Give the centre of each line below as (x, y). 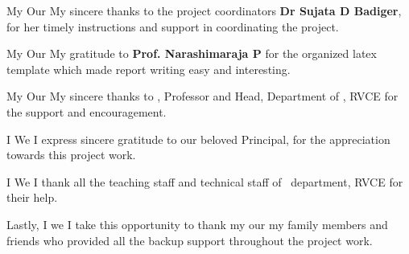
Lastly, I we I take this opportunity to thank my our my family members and (197, 224)
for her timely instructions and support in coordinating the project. (173, 26)
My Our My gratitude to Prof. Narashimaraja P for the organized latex (192, 53)
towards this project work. (71, 155)
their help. (32, 197)
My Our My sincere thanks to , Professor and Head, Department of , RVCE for (202, 96)
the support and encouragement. (87, 111)
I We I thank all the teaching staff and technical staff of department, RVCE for (205, 181)
